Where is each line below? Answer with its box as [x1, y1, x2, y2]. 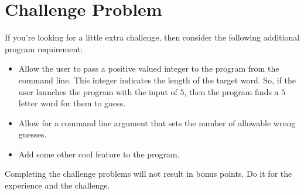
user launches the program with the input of [18, 85, 177, 97]
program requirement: [5, 42, 83, 55]
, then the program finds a [184, 85, 279, 97]
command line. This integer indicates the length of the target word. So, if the [18, 73, 296, 86]
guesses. [18, 128, 47, 140]
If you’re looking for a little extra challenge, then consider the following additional [5, 31, 300, 43]
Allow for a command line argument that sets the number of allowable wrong [18, 116, 296, 129]
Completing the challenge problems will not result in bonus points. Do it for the [5, 167, 292, 180]
